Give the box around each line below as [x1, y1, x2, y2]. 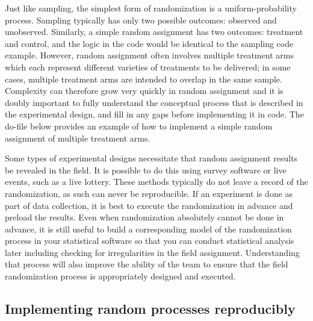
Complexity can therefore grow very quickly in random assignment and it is [5, 84, 284, 97]
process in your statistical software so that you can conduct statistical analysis [5, 234, 294, 247]
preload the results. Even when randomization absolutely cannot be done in [5, 211, 284, 223]
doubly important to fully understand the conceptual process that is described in [5, 96, 303, 108]
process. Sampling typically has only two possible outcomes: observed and [5, 13, 277, 26]
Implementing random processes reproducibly [5, 299, 296, 318]
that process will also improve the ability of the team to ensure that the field [5, 258, 288, 270]
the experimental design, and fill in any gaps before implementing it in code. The [5, 108, 304, 120]
